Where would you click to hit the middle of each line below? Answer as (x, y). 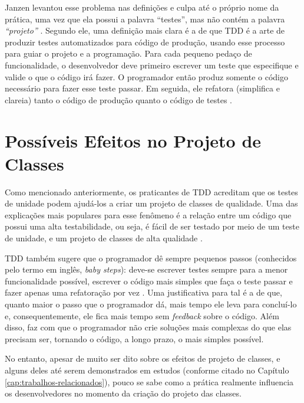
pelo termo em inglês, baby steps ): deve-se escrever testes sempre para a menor (146, 269)
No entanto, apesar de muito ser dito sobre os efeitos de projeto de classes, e (143, 358)
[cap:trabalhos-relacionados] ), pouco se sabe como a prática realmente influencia (149, 381)
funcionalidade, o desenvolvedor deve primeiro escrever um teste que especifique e (152, 65)
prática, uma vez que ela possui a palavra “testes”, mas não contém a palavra (145, 19)
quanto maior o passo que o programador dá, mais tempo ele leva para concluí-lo (151, 304)
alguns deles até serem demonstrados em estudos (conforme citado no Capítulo (147, 370)
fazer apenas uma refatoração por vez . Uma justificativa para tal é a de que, (143, 292)
